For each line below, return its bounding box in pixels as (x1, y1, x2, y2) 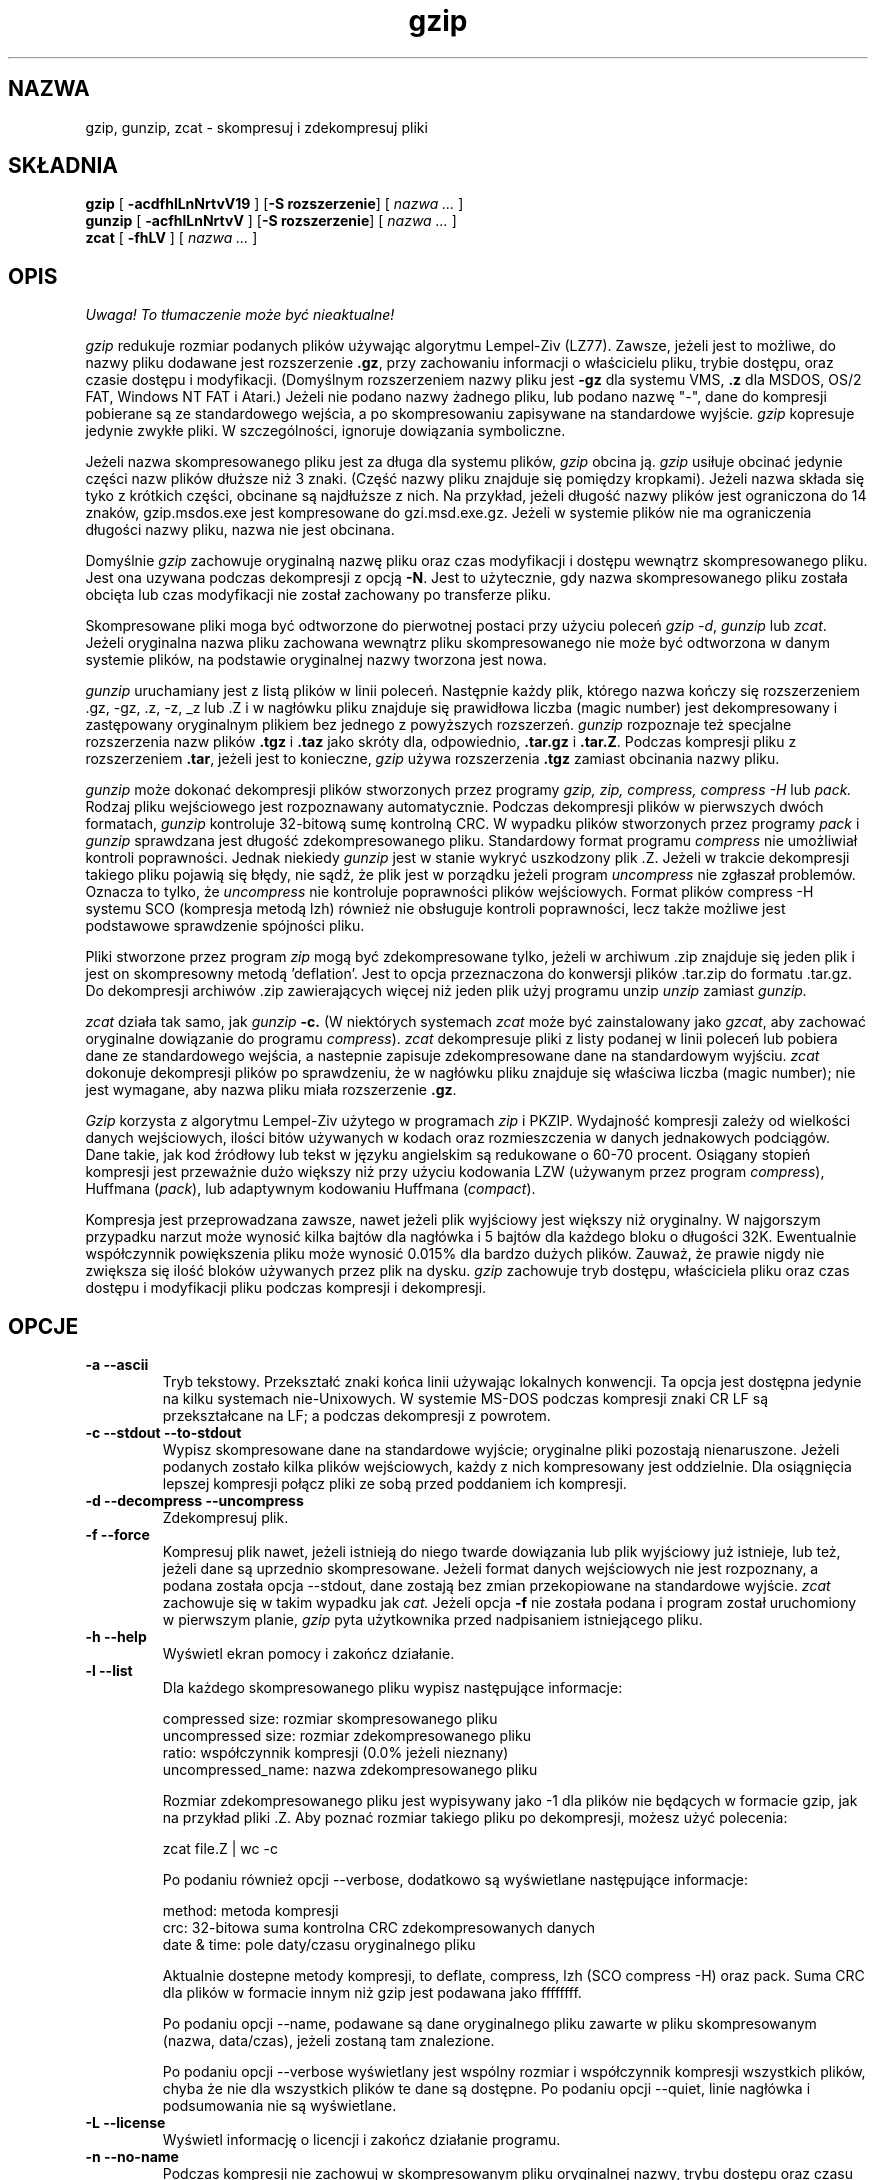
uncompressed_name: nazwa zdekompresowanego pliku (162, 1761, 538, 1779)
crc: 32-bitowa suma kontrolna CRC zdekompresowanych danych (162, 1919, 596, 1937)
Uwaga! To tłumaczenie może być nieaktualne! (85, 306, 395, 324)
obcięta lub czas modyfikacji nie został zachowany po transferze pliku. (85, 586, 552, 604)
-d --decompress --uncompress (85, 1492, 304, 1510)
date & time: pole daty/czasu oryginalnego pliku (162, 1936, 476, 1954)
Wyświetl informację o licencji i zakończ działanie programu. (162, 2131, 561, 2149)
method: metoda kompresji (162, 1902, 339, 1920)
